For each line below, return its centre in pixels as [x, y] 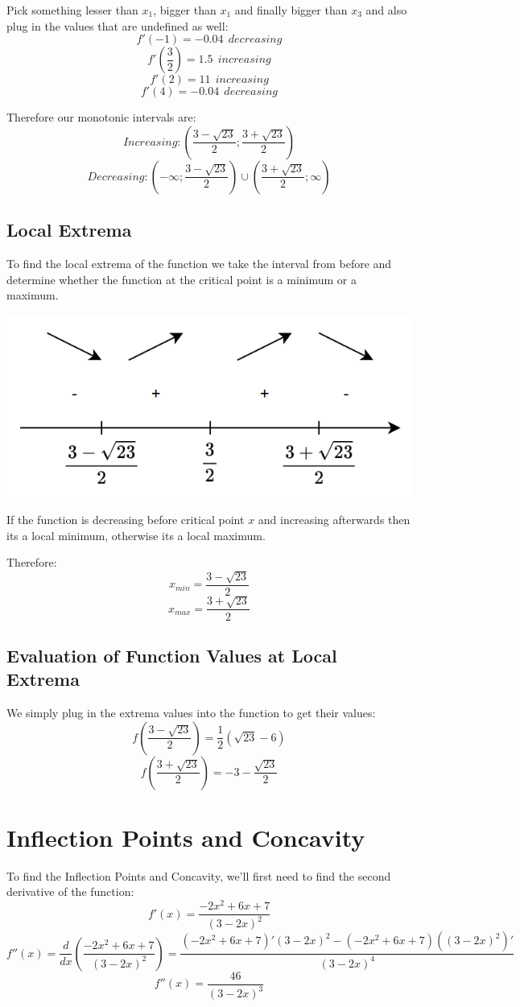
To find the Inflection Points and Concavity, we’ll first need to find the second [199, 875]
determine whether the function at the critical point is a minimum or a [182, 279]
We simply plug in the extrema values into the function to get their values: [191, 713]
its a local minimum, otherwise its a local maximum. [136, 535]
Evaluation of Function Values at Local [172, 655]
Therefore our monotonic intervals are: [101, 117]
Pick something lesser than [72, 10]
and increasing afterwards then [334, 520]
